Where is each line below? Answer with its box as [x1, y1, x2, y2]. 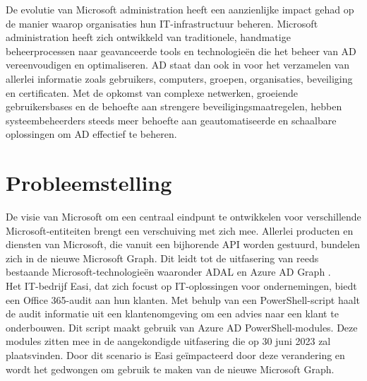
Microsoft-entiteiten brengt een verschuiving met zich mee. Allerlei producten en [6, 223, 354, 238]
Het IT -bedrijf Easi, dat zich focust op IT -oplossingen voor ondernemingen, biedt [6, 279, 357, 293]
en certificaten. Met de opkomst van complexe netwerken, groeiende [6, 85, 298, 100]
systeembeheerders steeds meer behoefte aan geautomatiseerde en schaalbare [6, 112, 337, 127]
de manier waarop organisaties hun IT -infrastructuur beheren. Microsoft [6, 16, 318, 30]
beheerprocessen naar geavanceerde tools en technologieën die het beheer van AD [6, 43, 356, 58]
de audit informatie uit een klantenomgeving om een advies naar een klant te [6, 306, 339, 321]
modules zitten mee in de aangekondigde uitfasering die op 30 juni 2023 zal [6, 334, 331, 348]
